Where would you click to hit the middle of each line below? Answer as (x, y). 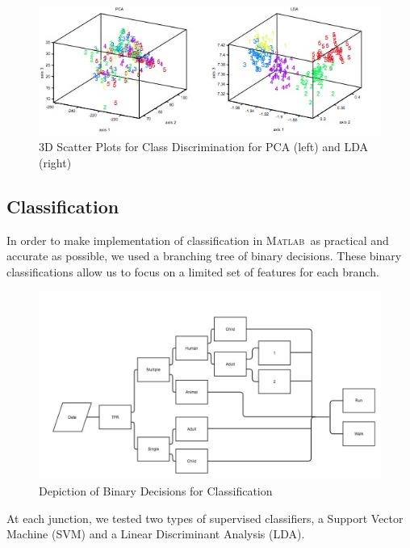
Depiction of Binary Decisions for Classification (156, 490)
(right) (55, 163)
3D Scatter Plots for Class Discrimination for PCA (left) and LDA (204, 147)
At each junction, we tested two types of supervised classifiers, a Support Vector (205, 518)
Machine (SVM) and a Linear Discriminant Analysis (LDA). (156, 534)
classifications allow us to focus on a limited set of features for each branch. (193, 272)
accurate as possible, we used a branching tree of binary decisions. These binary (204, 256)
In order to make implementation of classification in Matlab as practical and (198, 240)
